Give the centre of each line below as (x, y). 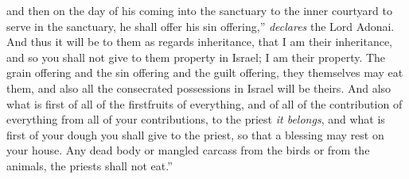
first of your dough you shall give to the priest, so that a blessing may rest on (195, 134)
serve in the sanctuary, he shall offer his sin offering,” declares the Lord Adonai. (201, 26)
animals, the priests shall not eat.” (90, 165)
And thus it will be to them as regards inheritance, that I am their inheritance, (199, 42)
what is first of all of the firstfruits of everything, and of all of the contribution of (204, 103)
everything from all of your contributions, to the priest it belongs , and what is (196, 119)
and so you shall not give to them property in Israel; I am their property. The (196, 57)
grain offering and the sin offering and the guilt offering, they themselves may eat (205, 72)
